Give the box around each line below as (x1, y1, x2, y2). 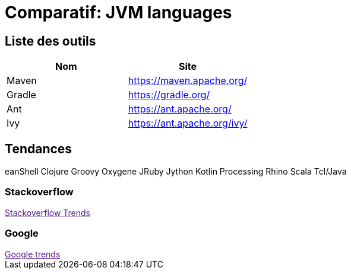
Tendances (5, 141, 72, 156)
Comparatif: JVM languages (5, 2, 232, 22)
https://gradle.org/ (128, 89, 210, 101)
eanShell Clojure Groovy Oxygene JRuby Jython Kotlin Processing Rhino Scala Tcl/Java (5, 166, 347, 177)
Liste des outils (5, 33, 96, 49)
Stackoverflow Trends (5, 207, 91, 218)
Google (5, 227, 39, 240)
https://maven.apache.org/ (128, 75, 248, 87)
